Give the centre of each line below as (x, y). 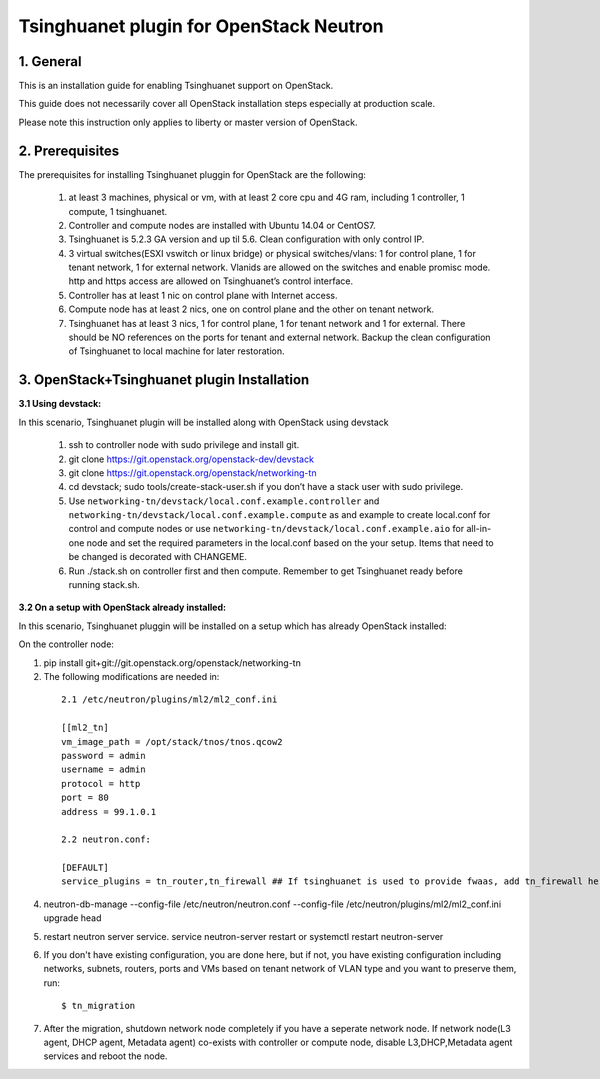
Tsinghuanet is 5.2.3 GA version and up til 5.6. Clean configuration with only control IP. (246, 239)
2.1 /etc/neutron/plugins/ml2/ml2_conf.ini (169, 699)
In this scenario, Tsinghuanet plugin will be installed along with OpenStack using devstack (203, 422)
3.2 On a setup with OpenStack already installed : (122, 607)
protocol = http (101, 783)
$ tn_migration (98, 1006)
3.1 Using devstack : (60, 404)
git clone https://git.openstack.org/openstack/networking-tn (192, 472)
